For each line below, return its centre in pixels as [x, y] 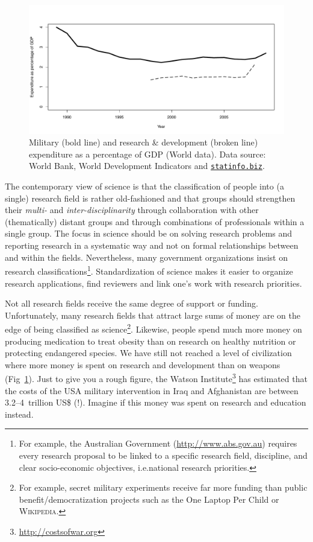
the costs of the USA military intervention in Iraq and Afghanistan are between [152, 390]
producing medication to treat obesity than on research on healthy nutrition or [150, 341]
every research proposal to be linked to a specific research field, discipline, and [163, 455]
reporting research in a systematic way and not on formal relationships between [152, 245]
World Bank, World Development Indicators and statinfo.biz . [147, 166]
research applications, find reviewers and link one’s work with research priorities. [153, 283]
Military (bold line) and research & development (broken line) [144, 142]
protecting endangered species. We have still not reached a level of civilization [148, 353]
